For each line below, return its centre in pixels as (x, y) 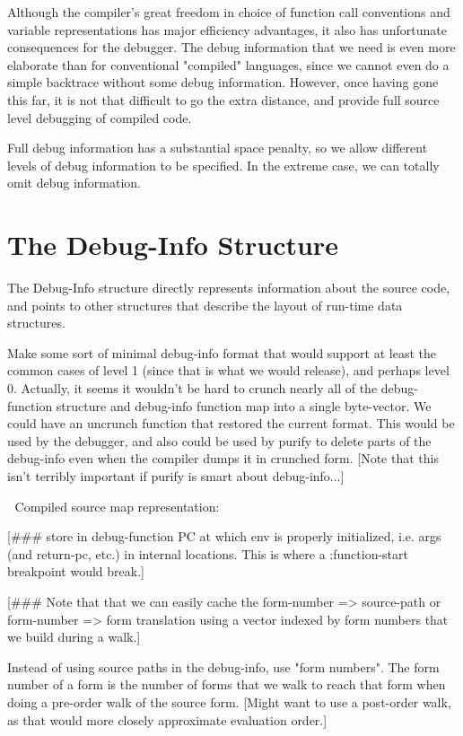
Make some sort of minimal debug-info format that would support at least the (222, 352)
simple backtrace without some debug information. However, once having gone (223, 82)
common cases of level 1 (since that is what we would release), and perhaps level (228, 370)
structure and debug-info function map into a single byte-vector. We (244, 405)
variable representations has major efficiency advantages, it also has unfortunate (227, 29)
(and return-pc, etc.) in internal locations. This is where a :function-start (208, 553)
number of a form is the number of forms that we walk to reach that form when (227, 684)
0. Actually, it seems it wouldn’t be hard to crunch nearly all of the (192, 388)
